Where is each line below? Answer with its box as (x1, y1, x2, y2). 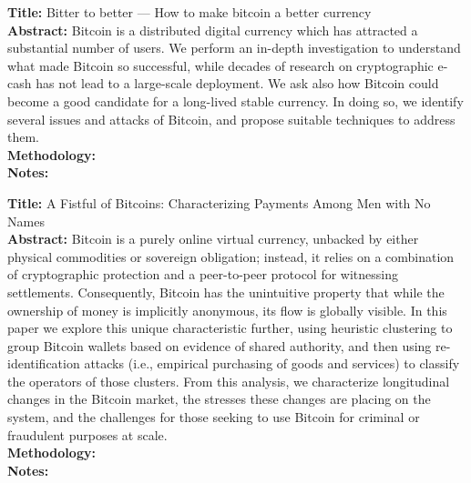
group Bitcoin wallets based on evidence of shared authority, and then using (7, 336, 432, 355)
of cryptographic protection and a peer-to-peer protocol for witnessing (7, 265, 399, 284)
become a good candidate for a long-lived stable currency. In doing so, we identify (7, 91, 464, 110)
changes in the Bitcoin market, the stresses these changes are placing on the (7, 389, 431, 408)
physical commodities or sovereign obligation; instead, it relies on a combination (7, 247, 455, 266)
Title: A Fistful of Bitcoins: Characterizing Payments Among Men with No (7, 193, 431, 212)
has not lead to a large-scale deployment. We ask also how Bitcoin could (36, 74, 439, 93)
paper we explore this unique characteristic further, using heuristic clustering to (7, 318, 453, 337)
